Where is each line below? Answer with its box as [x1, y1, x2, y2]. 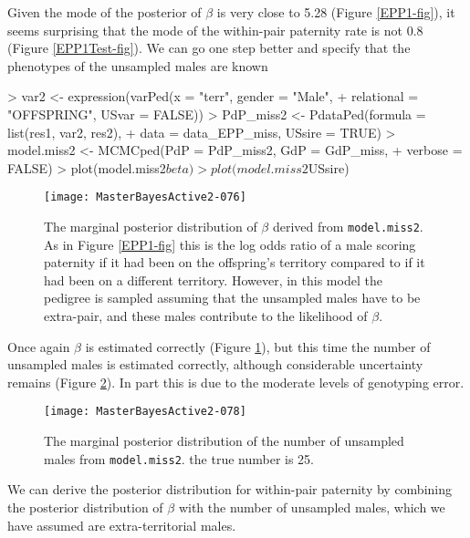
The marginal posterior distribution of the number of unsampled [44, 431, 404, 450]
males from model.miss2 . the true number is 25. [44, 449, 315, 468]
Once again [7, 336, 70, 356]
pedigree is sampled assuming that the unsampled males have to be [44, 288, 421, 307]
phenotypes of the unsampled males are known [7, 56, 268, 75]
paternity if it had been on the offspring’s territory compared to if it [44, 253, 425, 272]
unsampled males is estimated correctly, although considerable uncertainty [7, 355, 423, 374]
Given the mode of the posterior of [7, 3, 202, 21]
